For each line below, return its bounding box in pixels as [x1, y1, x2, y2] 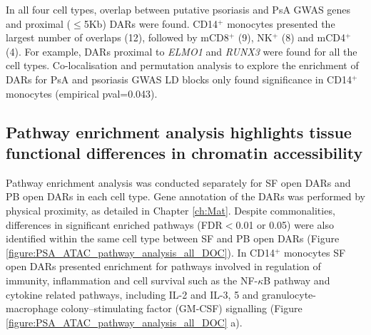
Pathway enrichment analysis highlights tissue [6, 120, 352, 143]
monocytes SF [283, 244, 346, 259]
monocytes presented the [227, 16, 335, 31]
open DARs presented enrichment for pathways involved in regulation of [6, 259, 321, 274]
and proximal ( [6, 16, 71, 31]
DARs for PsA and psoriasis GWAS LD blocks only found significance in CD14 [6, 71, 352, 86]
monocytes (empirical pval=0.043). [6, 86, 158, 100]
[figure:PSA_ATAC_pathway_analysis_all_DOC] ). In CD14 [6, 244, 275, 259]
